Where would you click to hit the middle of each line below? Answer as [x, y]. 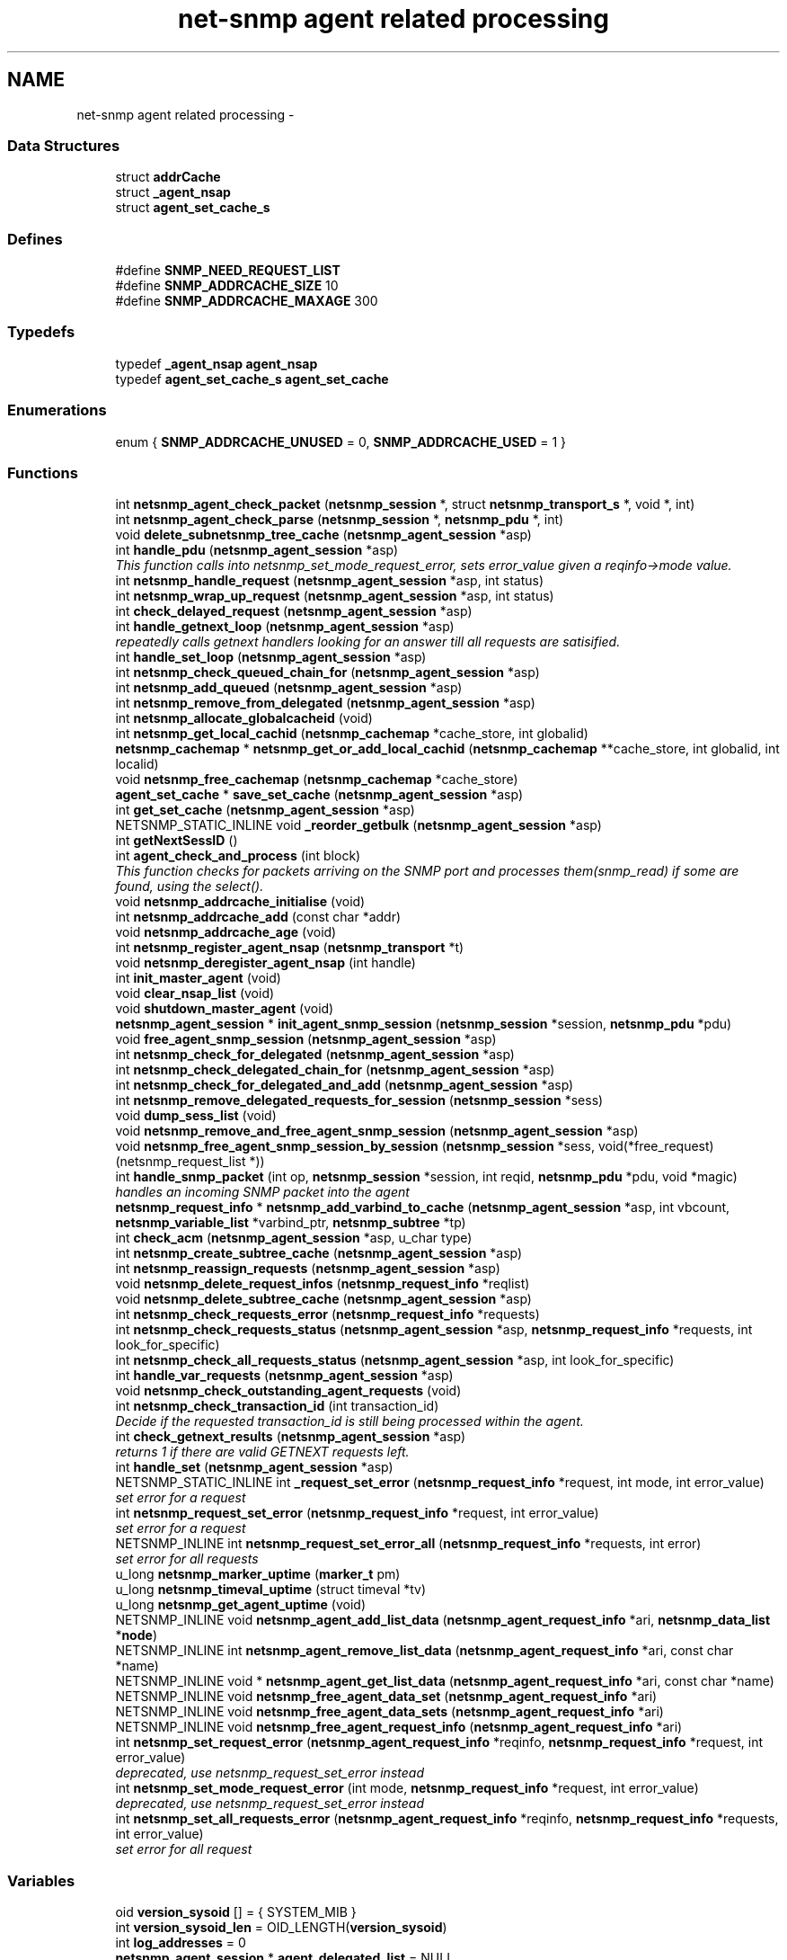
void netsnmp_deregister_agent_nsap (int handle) [265, 963]
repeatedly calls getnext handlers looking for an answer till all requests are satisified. [368, 642]
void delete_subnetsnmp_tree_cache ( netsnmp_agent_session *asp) [323, 535]
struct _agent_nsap [173, 192]
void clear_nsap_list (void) [195, 993]
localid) [137, 764]
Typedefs [41, 332]
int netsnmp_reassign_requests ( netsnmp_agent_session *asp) [308, 1269]
